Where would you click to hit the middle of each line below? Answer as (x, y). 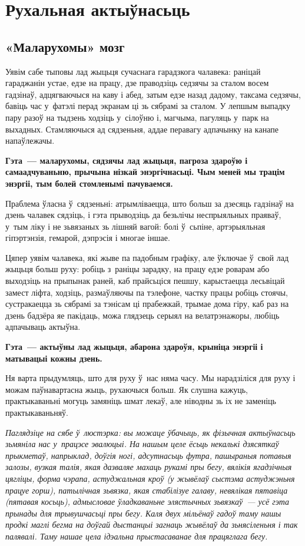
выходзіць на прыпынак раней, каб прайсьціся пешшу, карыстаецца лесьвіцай (145, 281)
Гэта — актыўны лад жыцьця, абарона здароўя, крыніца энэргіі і (134, 347)
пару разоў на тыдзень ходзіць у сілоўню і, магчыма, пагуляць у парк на (137, 117)
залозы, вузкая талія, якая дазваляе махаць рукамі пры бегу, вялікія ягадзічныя (149, 467)
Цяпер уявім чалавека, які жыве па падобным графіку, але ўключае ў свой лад (147, 257)
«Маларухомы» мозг (65, 46)
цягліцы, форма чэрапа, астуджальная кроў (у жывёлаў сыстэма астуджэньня (150, 478)
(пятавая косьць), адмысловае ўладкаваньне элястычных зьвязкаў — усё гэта (147, 502)
